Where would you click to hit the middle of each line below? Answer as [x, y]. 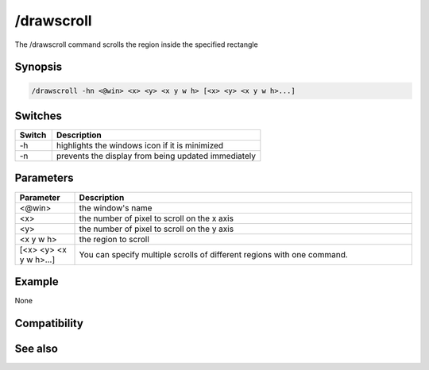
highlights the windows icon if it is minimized [140, 145]
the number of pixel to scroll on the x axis [157, 218]
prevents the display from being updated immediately [156, 156]
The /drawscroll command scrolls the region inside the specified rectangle [136, 44]
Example [37, 281]
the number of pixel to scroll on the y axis [157, 229]
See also [37, 348]
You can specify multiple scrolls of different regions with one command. [214, 254]
